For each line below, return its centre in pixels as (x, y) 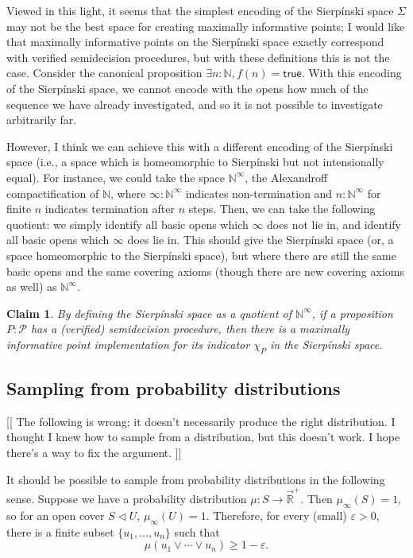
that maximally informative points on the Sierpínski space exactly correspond (195, 42)
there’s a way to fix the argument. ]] (94, 453)
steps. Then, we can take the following (282, 209)
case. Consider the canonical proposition (104, 73)
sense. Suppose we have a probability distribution (127, 498)
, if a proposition (352, 313)
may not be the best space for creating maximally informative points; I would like (206, 26)
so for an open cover (56, 515)
